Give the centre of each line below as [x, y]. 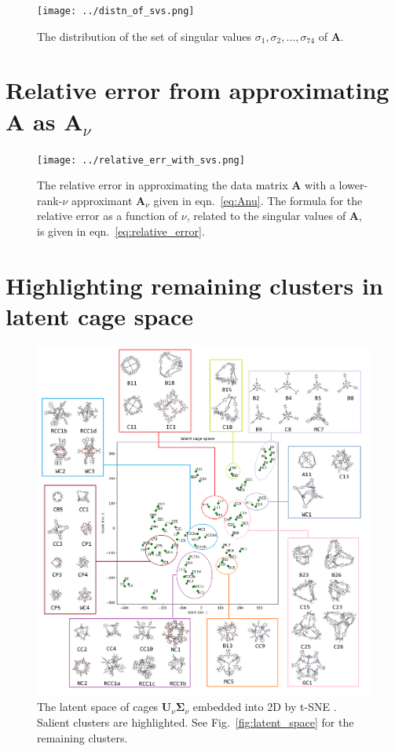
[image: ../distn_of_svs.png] [116, 11]
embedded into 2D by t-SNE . [265, 707]
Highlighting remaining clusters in [194, 285]
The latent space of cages [98, 707]
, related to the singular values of [266, 216]
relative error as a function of [108, 216]
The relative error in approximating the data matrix [163, 185]
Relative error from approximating [197, 90]
